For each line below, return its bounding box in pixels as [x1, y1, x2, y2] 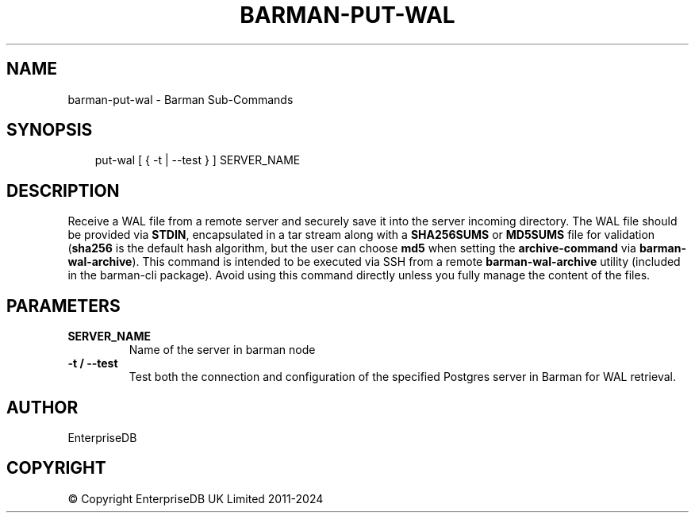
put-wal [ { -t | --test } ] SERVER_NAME [94, 153, 301, 167]
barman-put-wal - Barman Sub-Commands [67, 92, 294, 106]
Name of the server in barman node [129, 343, 316, 357]
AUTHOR [6, 397, 79, 417]
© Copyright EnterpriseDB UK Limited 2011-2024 [67, 491, 324, 506]
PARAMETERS [6, 295, 121, 316]
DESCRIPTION [6, 180, 120, 201]
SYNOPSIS [6, 120, 93, 140]
